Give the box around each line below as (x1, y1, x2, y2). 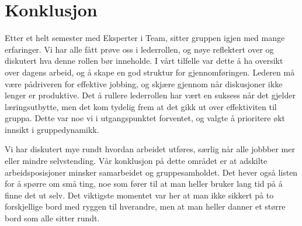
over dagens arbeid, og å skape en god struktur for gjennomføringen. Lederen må (5, 66, 295, 78)
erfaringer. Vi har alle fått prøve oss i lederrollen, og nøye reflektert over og (5, 43, 274, 55)
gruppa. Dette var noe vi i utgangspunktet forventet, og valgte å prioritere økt (5, 112, 286, 124)
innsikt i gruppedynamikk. (5, 123, 99, 135)
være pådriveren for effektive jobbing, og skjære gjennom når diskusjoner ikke (5, 77, 283, 90)
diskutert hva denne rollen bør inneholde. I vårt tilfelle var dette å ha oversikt (5, 54, 283, 67)
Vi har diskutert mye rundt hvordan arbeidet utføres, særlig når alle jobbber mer (5, 143, 295, 155)
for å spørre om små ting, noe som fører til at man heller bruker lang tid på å (5, 177, 283, 190)
